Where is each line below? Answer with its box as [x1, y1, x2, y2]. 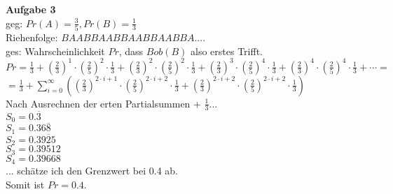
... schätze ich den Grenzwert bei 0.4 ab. [6, 163, 179, 178]
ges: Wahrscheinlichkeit [6, 43, 105, 58]
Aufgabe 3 [6, 2, 56, 16]
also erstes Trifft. [191, 43, 263, 58]
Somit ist [6, 177, 45, 191]
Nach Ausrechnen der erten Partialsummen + [6, 96, 201, 110]
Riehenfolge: [6, 29, 58, 44]
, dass [118, 43, 144, 58]
